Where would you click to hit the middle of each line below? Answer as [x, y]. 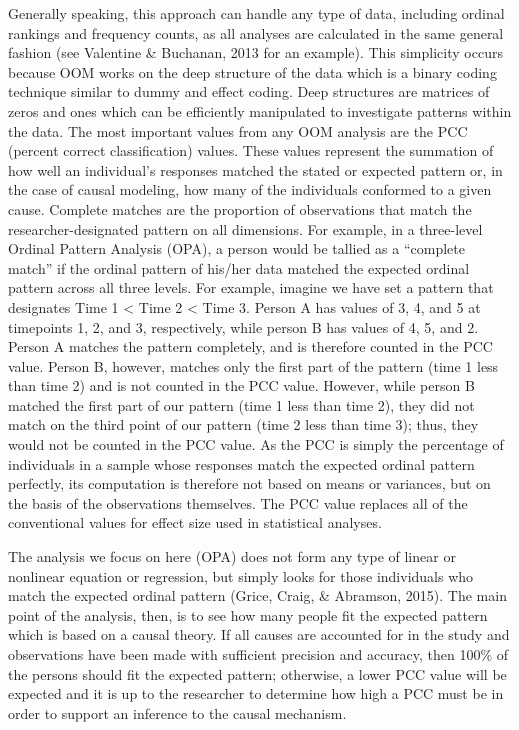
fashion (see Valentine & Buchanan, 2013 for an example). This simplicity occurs [255, 52]
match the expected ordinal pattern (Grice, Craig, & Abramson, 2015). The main [257, 595]
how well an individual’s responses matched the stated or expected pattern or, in [255, 169]
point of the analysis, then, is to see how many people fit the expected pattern [248, 614]
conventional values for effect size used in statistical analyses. [195, 522]
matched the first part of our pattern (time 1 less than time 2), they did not [241, 404]
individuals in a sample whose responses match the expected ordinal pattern [241, 463]
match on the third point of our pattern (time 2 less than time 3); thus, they [243, 424]
